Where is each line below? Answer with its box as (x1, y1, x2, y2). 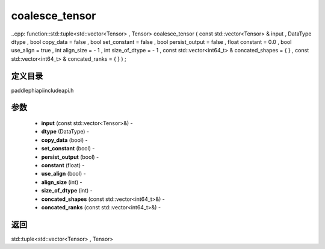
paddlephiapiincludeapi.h (11, 87, 74, 94)
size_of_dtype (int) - (41, 187, 93, 194)
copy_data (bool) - (41, 136, 88, 144)
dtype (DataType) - (41, 128, 90, 135)
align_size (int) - (41, 178, 82, 186)
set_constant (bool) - (41, 145, 95, 152)
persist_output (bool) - (41, 153, 99, 161)
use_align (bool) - (41, 170, 87, 177)
